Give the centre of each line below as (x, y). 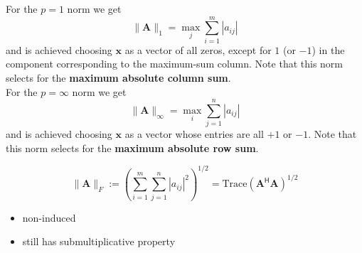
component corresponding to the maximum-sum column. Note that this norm (175, 64)
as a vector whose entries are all (194, 134)
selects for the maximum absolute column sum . (118, 77)
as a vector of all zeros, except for (198, 49)
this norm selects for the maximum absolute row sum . (132, 147)
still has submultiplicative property (99, 241)
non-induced (49, 217)
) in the (328, 49)
